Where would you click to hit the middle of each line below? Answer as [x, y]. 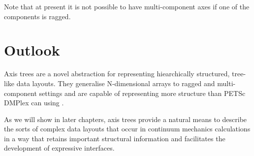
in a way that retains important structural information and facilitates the [115, 138]
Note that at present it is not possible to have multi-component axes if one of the [127, 6]
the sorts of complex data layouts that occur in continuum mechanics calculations [127, 129]
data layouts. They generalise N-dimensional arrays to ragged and [116, 83]
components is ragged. [37, 16]
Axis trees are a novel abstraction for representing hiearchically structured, [117, 74]
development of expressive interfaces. [59, 148]
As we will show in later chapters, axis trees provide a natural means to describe [126, 119]
